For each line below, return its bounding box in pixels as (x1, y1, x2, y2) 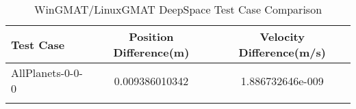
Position (129, 29, 174, 44)
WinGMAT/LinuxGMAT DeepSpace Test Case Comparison (34, 1, 322, 17)
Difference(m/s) (238, 44, 326, 60)
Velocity (259, 29, 305, 44)
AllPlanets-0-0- (11, 65, 83, 80)
